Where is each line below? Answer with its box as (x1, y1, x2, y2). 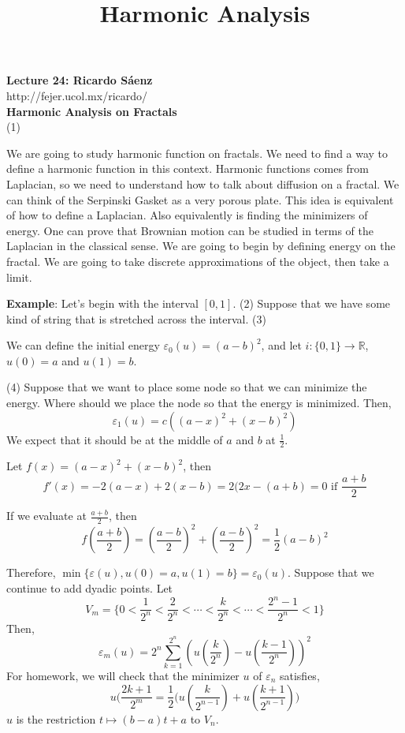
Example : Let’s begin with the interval (6, 295, 199, 312)
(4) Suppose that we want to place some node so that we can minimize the (6, 379, 367, 395)
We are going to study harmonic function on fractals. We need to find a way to (6, 144, 388, 161)
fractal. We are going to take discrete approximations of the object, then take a (6, 252, 389, 269)
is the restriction (16, 710, 96, 727)
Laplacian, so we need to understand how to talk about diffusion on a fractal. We (6, 175, 399, 192)
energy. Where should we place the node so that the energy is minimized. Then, (6, 395, 392, 411)
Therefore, (6, 564, 56, 581)
